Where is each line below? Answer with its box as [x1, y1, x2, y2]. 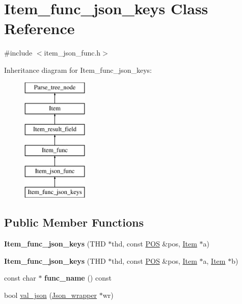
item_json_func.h [44, 47, 101, 58]
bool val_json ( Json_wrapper [4, 289, 97, 300]
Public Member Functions [4, 214, 144, 230]
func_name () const [44, 272, 112, 283]
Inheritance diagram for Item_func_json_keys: [4, 64, 152, 75]
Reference [4, 18, 75, 39]
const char [4, 272, 36, 283]
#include [4, 47, 33, 58]
